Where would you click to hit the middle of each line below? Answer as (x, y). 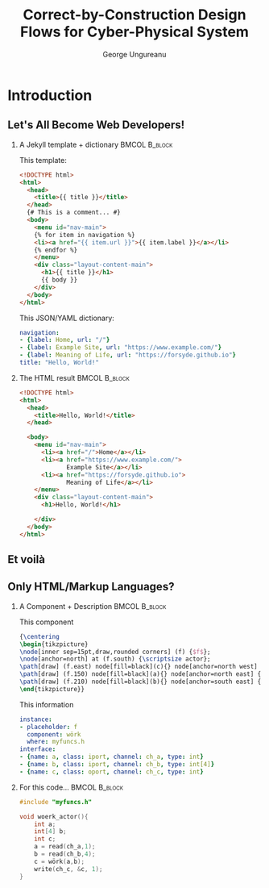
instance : (36, 719)
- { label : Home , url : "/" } (64, 340)
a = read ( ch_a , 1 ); (65, 847)
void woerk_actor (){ (54, 816)
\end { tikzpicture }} (52, 689)
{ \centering (39, 636)
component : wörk (54, 734)
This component (46, 622)
